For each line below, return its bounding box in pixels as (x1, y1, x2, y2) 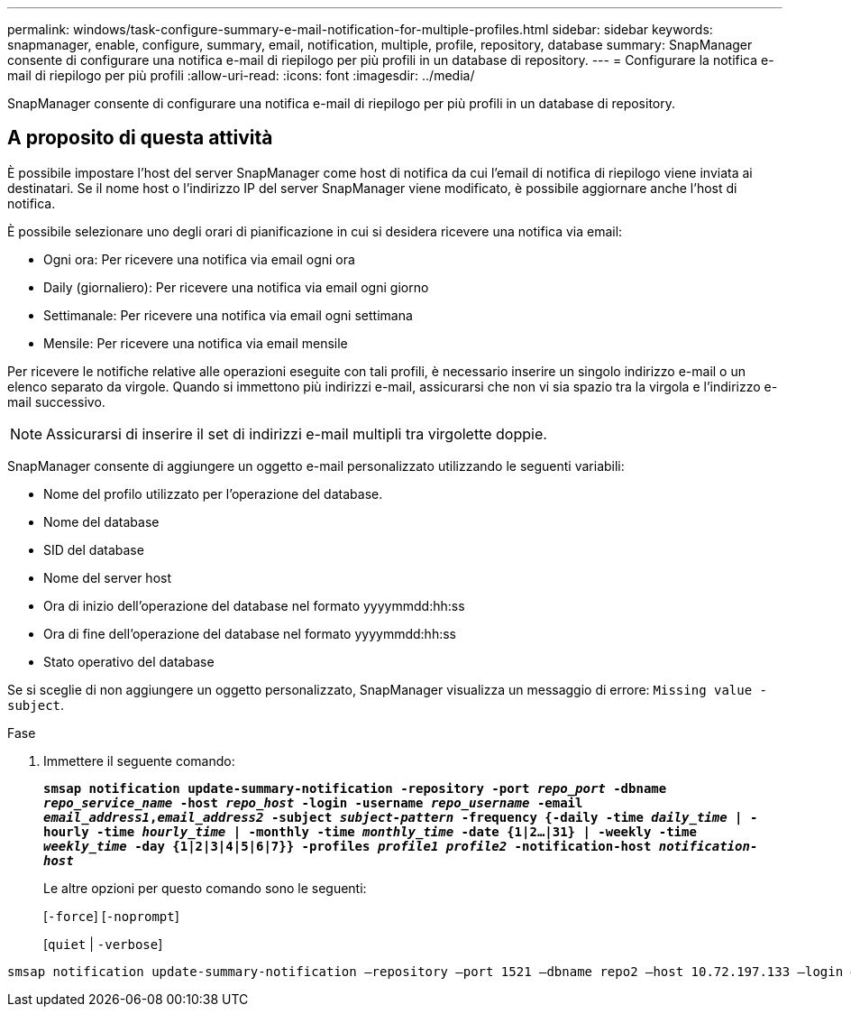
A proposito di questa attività (7, 126, 273, 150)
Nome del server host (43, 569, 172, 585)
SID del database (43, 541, 144, 558)
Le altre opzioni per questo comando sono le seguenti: (43, 880, 367, 896)
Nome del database (43, 513, 160, 530)
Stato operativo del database (43, 653, 215, 669)
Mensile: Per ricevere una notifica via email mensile (43, 335, 348, 351)
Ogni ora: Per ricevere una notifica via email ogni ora (43, 251, 355, 267)
